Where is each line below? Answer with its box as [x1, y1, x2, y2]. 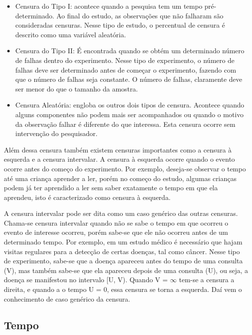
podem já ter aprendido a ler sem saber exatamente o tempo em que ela [4, 183, 218, 193]
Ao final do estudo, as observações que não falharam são [56, 10, 223, 20]
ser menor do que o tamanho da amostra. [15, 83, 138, 93]
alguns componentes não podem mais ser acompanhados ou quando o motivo [15, 109, 244, 119]
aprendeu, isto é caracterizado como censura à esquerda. [4, 192, 171, 202]
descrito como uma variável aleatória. [15, 29, 126, 39]
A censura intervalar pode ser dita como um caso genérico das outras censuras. [4, 208, 238, 218]
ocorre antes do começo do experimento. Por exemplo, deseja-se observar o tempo [4, 163, 246, 173]
